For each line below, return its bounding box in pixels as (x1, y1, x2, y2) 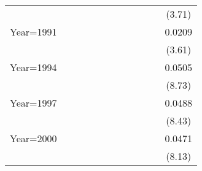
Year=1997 (10, 96, 57, 110)
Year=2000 (10, 131, 57, 145)
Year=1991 (10, 25, 57, 39)
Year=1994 (10, 60, 57, 74)
